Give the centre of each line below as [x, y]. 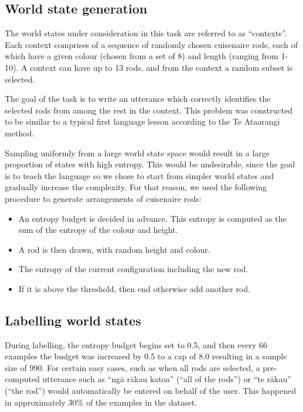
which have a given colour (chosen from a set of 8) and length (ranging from [142, 56]
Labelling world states [73, 320]
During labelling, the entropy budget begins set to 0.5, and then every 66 [136, 344]
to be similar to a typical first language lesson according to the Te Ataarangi [142, 121]
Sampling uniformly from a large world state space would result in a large [137, 152]
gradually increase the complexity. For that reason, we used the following [136, 187]
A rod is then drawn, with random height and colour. [114, 249]
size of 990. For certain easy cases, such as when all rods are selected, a [132, 367]
